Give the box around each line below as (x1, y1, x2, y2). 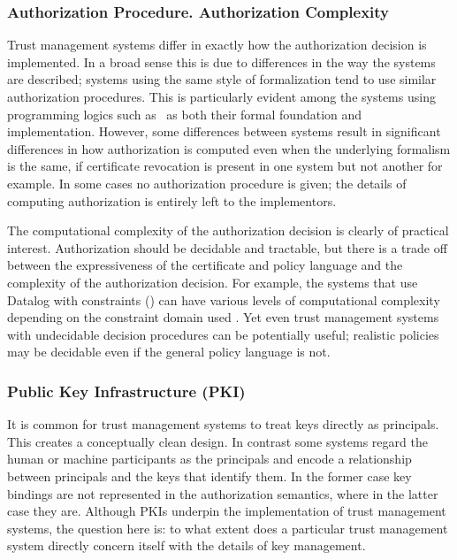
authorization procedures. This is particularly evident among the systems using (7, 88, 436, 105)
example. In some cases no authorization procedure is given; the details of (7, 173, 407, 192)
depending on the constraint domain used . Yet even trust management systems (7, 308, 439, 326)
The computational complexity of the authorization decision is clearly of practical (7, 221, 449, 240)
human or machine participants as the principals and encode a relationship (7, 449, 412, 468)
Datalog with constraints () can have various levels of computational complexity (7, 290, 440, 309)
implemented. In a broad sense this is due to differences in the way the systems (7, 52, 436, 71)
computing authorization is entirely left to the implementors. (7, 191, 337, 210)
